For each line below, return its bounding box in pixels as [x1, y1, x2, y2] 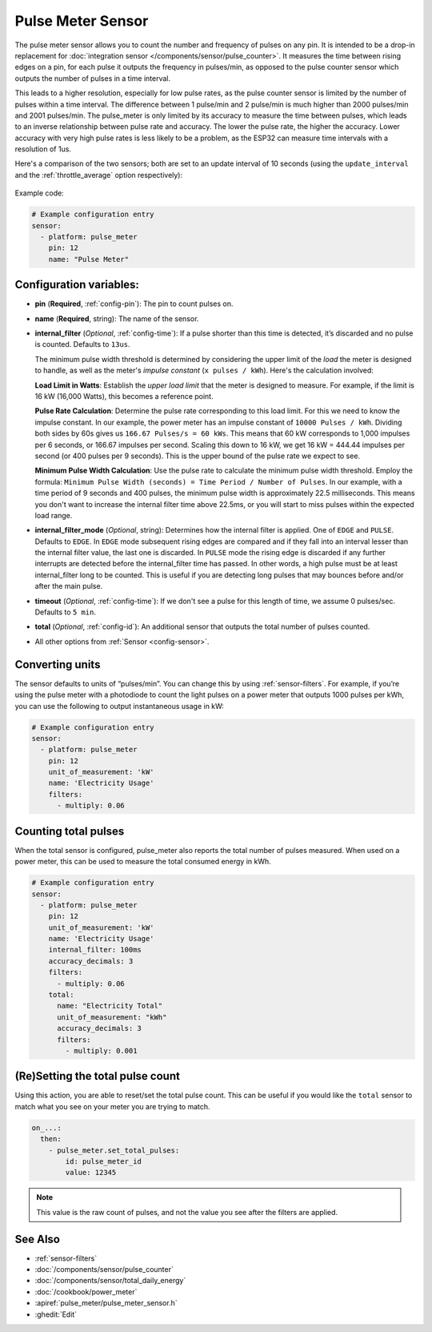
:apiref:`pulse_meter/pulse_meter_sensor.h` [34, 1298, 178, 1308]
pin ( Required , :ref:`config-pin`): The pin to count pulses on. [34, 299, 234, 308]
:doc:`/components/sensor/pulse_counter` [34, 1265, 174, 1274]
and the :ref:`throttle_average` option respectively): [14, 170, 183, 179]
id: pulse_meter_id [65, 1157, 142, 1166]
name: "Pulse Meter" [48, 255, 130, 264]
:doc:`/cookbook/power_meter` [34, 1286, 138, 1297]
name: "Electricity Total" [57, 1001, 163, 1011]
